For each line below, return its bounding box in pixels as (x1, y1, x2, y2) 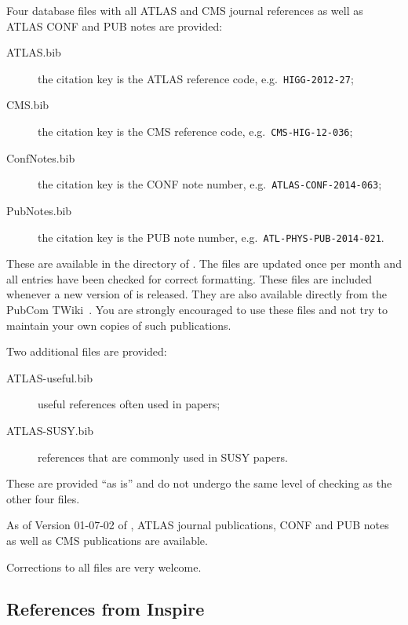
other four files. (6, 490, 80, 506)
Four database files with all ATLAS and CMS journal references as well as (6, 2, 363, 18)
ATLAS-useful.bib (6, 369, 93, 386)
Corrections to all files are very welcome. (6, 558, 202, 575)
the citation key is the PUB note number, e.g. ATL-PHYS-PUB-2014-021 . (38, 228, 384, 245)
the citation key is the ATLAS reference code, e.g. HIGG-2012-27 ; (38, 70, 354, 86)
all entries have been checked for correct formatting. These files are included (6, 270, 372, 287)
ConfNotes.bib (6, 149, 75, 166)
